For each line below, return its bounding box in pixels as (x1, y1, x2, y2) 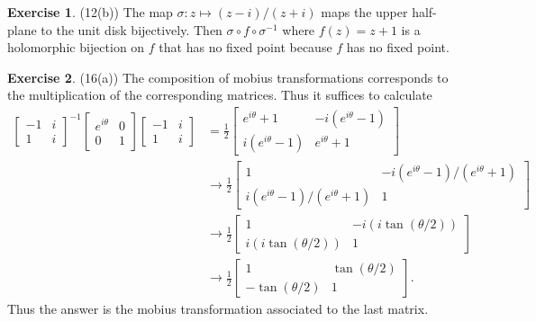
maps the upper (321, 3, 408, 21)
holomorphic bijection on (7, 38, 145, 57)
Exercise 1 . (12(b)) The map (7, 3, 173, 21)
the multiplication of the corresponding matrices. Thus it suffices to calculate (7, 85, 432, 104)
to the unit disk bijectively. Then (41, 20, 223, 39)
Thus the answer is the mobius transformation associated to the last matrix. (7, 299, 429, 318)
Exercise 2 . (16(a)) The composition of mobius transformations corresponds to (7, 67, 449, 86)
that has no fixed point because (159, 38, 332, 57)
